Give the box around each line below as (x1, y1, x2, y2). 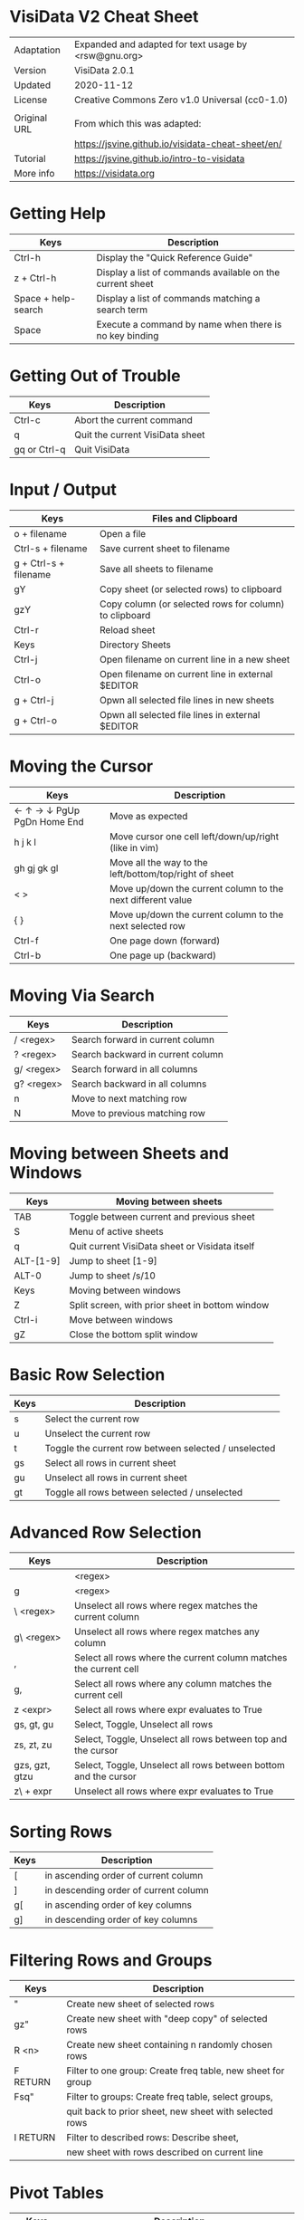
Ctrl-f (14, 934, 39, 947)
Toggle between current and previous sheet (69, 1210, 255, 1223)
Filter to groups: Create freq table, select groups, (66, 2091, 273, 2103)
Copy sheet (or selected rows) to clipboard (99, 582, 282, 595)
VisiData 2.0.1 (73, 63, 135, 76)
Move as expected (109, 809, 188, 822)
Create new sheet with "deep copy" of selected (66, 2013, 269, 2025)
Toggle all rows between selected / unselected (44, 1486, 243, 1498)
